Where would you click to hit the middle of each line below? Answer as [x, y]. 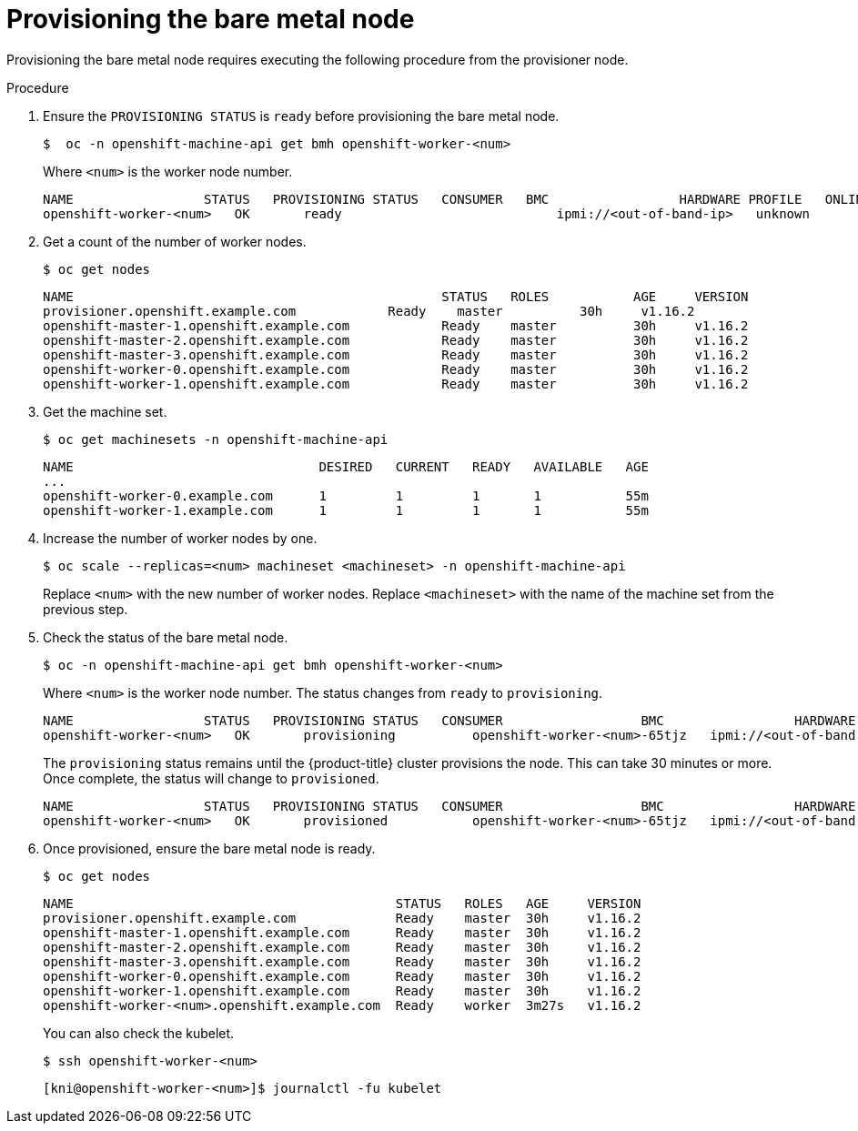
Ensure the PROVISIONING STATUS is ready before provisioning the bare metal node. [301, 116]
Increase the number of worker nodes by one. [180, 538]
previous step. [86, 609]
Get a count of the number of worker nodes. [175, 241]
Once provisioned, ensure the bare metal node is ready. [209, 848]
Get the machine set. [105, 411]
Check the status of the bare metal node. [166, 637]
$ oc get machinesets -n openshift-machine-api [216, 439]
